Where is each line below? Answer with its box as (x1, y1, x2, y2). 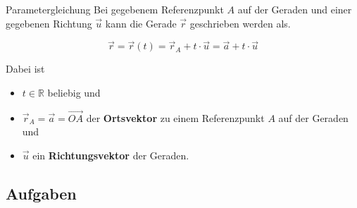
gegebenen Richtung (6, 16, 92, 30)
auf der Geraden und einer (237, 2, 352, 16)
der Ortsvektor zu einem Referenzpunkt (86, 110, 265, 125)
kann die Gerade (105, 16, 177, 30)
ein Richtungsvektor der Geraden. (32, 148, 189, 162)
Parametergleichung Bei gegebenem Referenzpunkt (6, 2, 224, 16)
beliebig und (47, 85, 101, 99)
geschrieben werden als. (189, 16, 291, 30)
